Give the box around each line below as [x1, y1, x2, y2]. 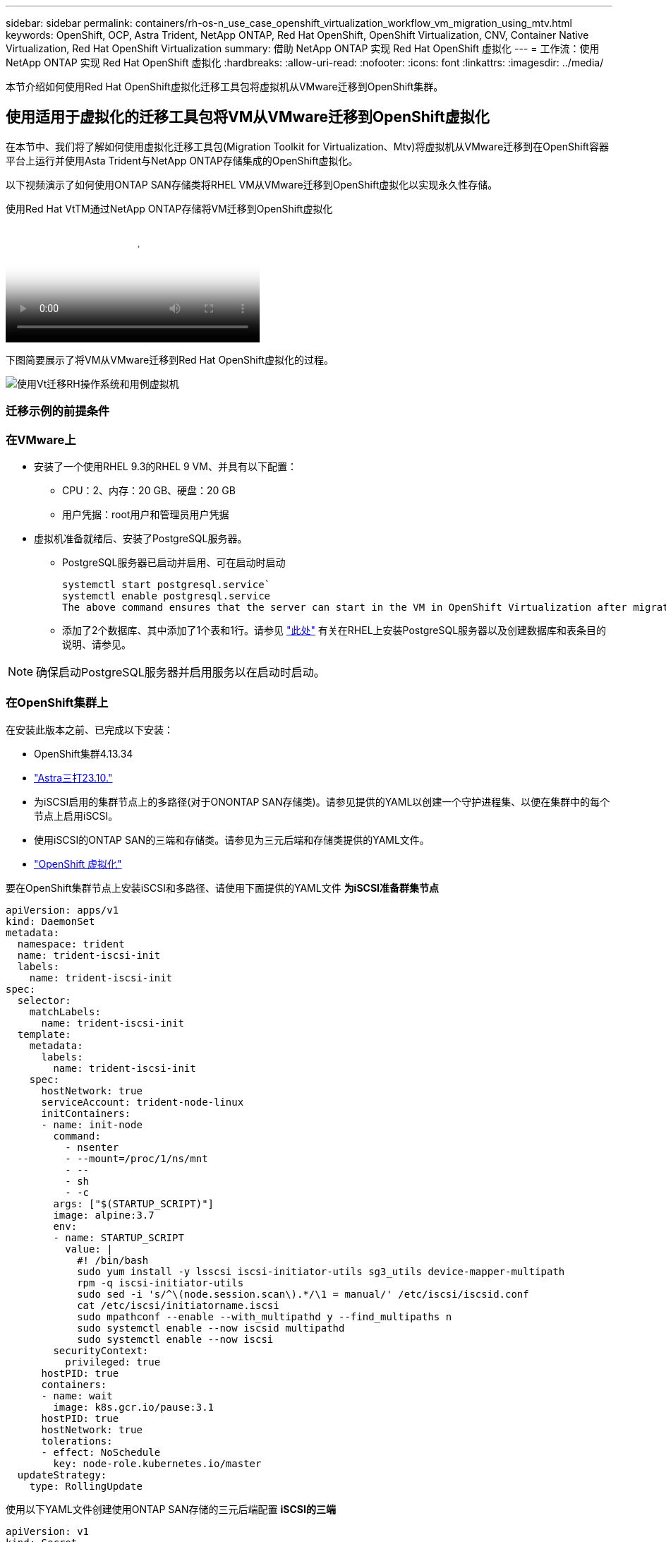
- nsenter [65, 1141, 119, 1153]
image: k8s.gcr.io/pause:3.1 [53, 1401, 214, 1413]
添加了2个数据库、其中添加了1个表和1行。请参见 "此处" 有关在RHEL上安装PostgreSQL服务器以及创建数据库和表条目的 [62, 623, 607, 636]
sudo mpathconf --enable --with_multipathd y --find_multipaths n [77, 1310, 452, 1322]
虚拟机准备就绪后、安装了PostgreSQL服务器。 [34, 532, 248, 544]
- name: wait [41, 1389, 113, 1401]
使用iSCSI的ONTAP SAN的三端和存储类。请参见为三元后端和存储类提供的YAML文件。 [34, 833, 430, 846]
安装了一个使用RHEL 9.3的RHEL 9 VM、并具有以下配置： [34, 460, 297, 472]
